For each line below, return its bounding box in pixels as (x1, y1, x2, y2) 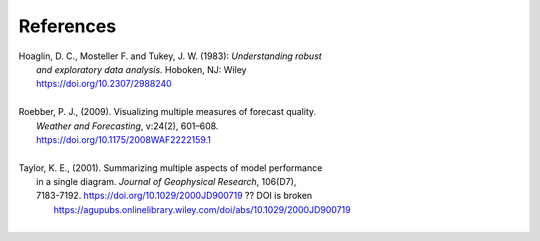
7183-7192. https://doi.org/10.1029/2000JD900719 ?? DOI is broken (36, 190, 313, 202)
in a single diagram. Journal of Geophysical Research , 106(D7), (36, 176, 297, 188)
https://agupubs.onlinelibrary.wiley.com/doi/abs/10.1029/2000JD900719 (53, 203, 351, 215)
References (18, 15, 117, 37)
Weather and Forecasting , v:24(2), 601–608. (36, 120, 219, 132)
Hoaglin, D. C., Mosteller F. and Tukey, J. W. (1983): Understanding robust (18, 50, 322, 62)
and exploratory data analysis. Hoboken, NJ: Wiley (36, 63, 247, 75)
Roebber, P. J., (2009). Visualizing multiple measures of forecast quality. (18, 106, 317, 118)
